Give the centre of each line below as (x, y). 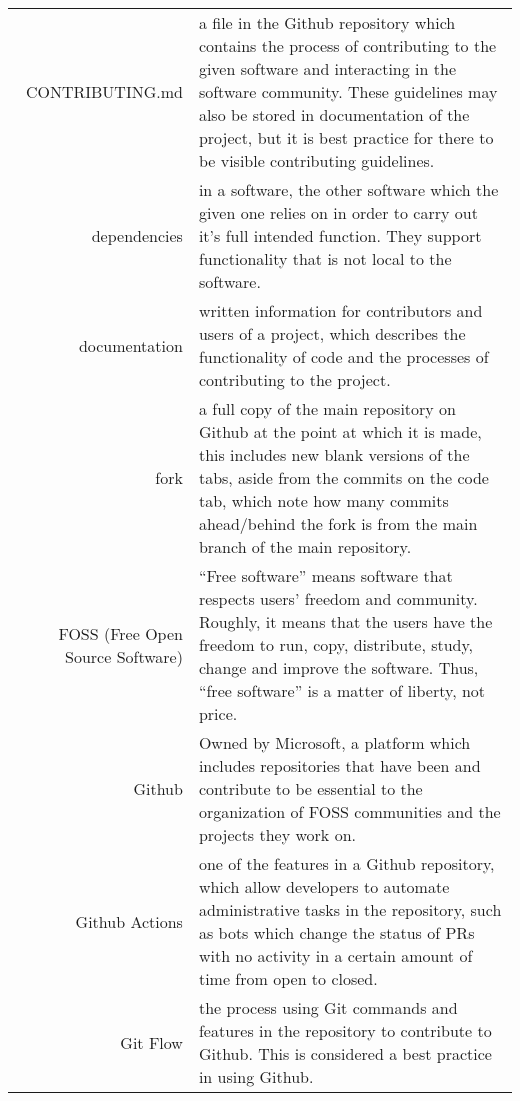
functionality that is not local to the (325, 258)
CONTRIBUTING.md (104, 91)
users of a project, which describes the (332, 333)
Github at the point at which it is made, (340, 431)
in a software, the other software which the (348, 189)
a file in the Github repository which (327, 22)
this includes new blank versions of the (334, 454)
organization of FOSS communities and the (349, 811)
